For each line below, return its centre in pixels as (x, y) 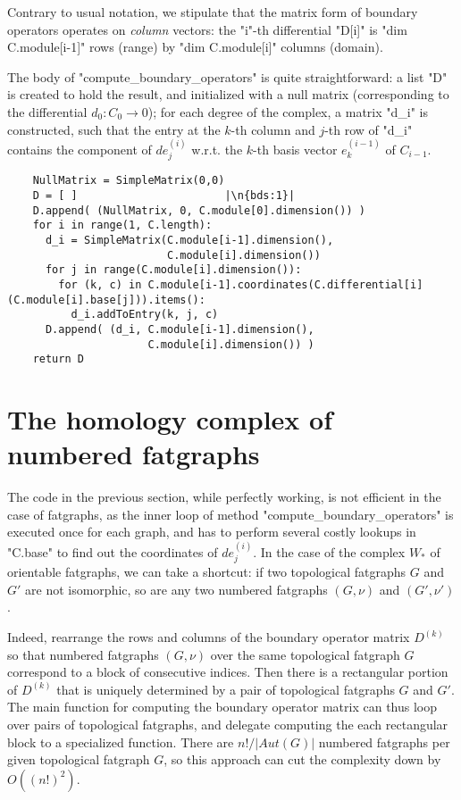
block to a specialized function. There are (121, 742)
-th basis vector (295, 149)
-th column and (273, 129)
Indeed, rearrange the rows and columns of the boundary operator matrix (209, 637)
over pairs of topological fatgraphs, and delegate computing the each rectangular (228, 724)
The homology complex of (170, 419)
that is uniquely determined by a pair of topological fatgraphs (226, 689)
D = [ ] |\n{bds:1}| (164, 196)
